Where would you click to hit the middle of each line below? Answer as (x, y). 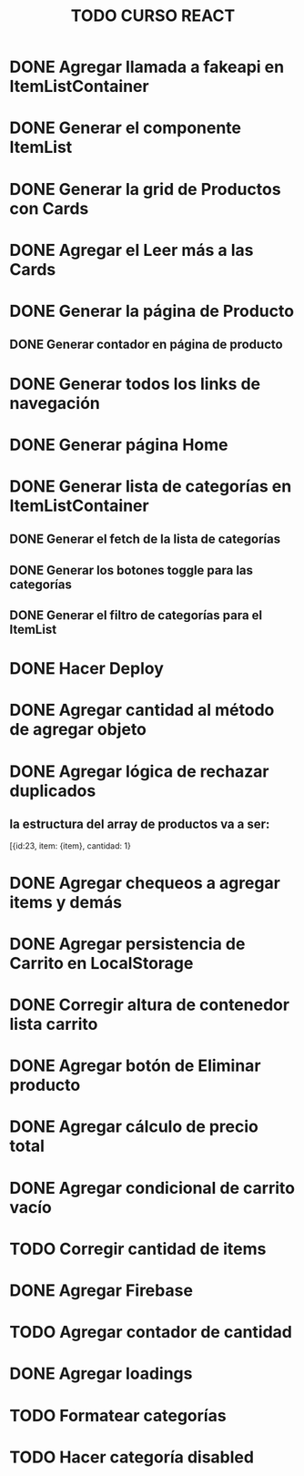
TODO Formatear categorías (118, 1415)
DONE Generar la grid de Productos (145, 189)
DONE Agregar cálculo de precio (134, 1127)
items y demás (66, 902)
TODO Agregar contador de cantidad (151, 1333)
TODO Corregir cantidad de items (138, 1249)
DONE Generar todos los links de (135, 384)
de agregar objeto (78, 730)
